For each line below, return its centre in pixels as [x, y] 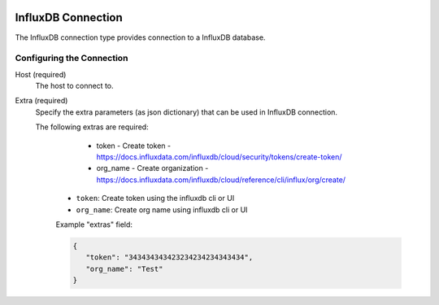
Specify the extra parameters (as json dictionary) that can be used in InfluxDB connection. [186, 112]
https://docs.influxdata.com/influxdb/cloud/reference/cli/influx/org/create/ [221, 180]
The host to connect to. [74, 86]
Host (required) [41, 74]
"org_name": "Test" [124, 269]
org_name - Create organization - [152, 168]
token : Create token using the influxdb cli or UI [155, 198]
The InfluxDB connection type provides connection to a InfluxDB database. [140, 37]
